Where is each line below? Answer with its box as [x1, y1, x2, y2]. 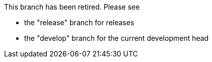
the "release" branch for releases [24, 18, 134, 27]
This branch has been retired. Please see [4, 3, 140, 11]
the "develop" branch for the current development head [24, 34, 209, 42]
